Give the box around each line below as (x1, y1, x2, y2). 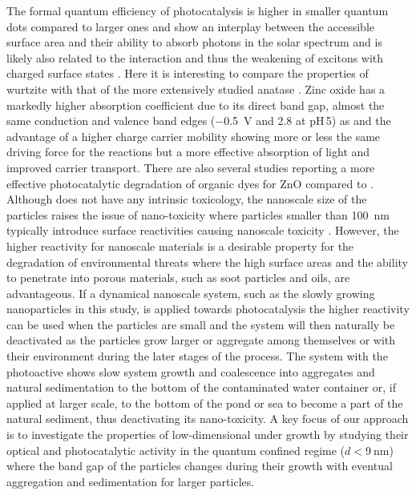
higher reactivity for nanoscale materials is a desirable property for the (6, 237, 354, 254)
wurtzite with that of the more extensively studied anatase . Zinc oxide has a (6, 80, 386, 97)
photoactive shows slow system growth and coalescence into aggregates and (6, 363, 375, 380)
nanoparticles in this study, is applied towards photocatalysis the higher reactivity (6, 300, 410, 317)
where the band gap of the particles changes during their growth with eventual (6, 457, 393, 474)
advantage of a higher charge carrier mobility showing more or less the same (6, 127, 381, 144)
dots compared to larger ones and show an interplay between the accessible (6, 18, 374, 34)
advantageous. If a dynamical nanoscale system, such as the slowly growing (6, 284, 375, 301)
